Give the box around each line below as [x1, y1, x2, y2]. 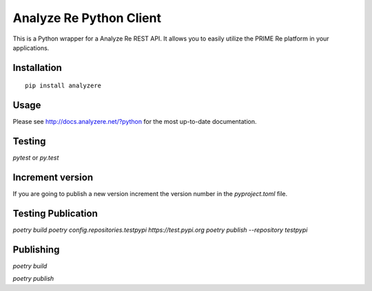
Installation [12, 62, 62, 74]
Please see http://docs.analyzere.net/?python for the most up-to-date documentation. [12, 118, 258, 126]
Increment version [12, 171, 93, 183]
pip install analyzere [25, 82, 102, 89]
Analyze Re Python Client [12, 10, 162, 25]
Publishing [12, 244, 60, 255]
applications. [12, 43, 50, 52]
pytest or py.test [12, 153, 59, 162]
